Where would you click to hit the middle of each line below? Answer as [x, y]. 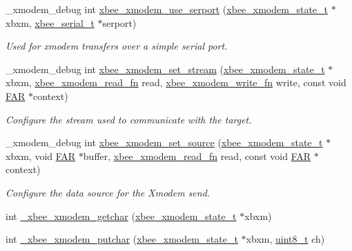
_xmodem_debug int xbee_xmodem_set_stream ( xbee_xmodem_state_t [165, 69]
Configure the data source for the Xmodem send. [108, 192]
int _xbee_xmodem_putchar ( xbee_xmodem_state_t [122, 239]
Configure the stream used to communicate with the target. [129, 119]
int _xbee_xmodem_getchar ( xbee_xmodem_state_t [121, 215]
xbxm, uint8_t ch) [285, 239]
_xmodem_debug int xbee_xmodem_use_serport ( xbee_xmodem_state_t [167, 9]
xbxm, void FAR [41, 155]
